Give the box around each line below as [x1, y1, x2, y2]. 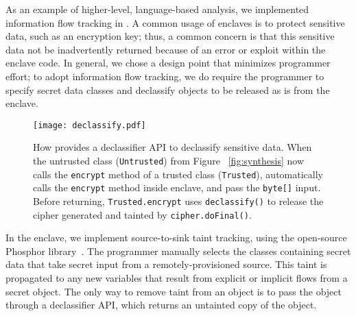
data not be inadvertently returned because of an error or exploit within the [5, 42, 326, 56]
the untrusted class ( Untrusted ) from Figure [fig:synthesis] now [33, 154, 305, 167]
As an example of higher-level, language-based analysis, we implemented [5, 2, 309, 16]
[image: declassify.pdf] [33, 120, 146, 130]
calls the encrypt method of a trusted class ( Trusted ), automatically [33, 167, 323, 181]
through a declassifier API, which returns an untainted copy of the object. [5, 297, 317, 312]
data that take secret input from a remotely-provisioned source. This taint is [5, 257, 327, 271]
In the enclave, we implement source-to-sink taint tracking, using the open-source [5, 230, 347, 245]
